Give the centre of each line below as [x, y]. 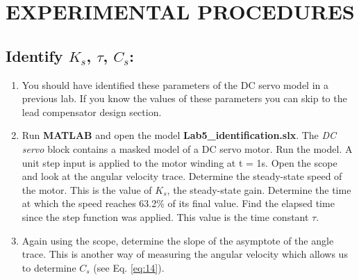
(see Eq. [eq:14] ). [129, 267]
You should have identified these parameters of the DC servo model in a [175, 84]
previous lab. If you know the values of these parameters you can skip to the [184, 98]
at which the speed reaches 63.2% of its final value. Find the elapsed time [178, 203]
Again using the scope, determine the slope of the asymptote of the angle [178, 240]
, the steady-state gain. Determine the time [259, 189]
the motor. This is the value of [87, 189]
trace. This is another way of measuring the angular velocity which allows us [185, 254]
